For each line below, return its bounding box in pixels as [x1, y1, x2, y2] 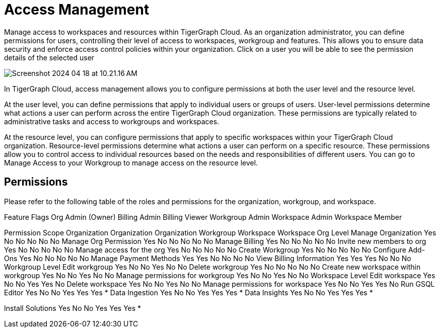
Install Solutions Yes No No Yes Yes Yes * [4, 303, 141, 312]
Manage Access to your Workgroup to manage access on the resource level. [4, 158, 258, 167]
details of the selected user [4, 53, 95, 62]
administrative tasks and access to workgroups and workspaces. [4, 117, 219, 126]
